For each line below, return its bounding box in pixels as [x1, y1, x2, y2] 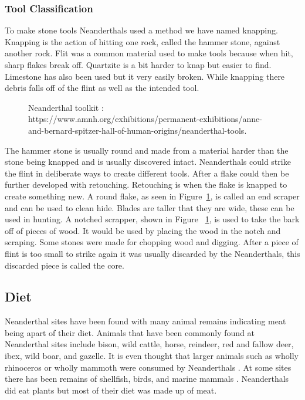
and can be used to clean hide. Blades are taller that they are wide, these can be [5, 201, 294, 213]
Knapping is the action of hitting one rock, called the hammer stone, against [5, 35, 280, 48]
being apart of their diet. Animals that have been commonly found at [5, 326, 255, 338]
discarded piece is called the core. [5, 259, 124, 271]
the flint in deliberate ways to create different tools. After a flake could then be [5, 167, 289, 179]
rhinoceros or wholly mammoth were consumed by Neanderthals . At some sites [5, 361, 292, 373]
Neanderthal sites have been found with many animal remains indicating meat [5, 315, 286, 327]
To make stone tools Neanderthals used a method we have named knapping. [5, 24, 278, 36]
